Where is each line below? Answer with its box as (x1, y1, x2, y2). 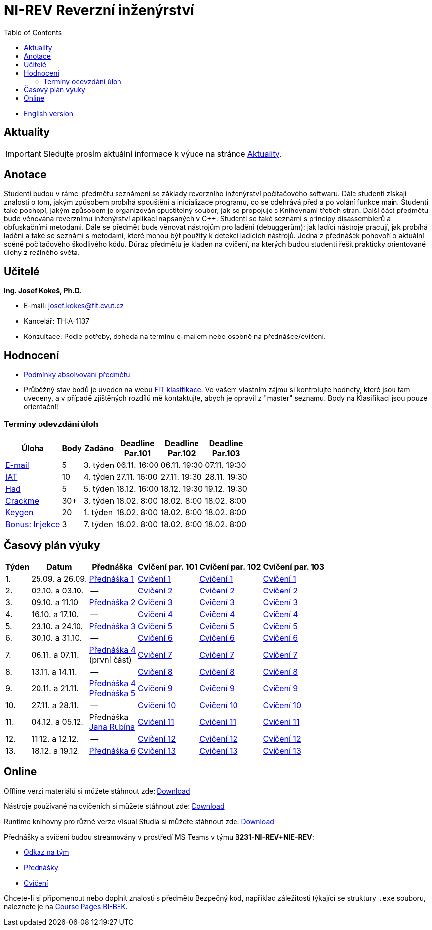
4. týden (83, 471, 115, 482)
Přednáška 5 (89, 688, 136, 698)
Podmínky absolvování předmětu (24, 370, 130, 379)
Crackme (5, 495, 39, 506)
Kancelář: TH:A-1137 (24, 317, 90, 326)
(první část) (89, 654, 132, 665)
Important (5, 148, 41, 159)
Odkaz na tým (24, 847, 69, 856)
